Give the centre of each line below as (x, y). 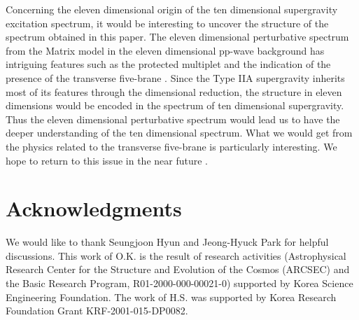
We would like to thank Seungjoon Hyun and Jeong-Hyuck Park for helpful (167, 242)
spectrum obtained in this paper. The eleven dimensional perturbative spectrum (177, 37)
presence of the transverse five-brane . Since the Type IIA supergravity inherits (175, 77)
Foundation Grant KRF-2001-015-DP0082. (97, 311)
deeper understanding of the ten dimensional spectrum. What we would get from (179, 133)
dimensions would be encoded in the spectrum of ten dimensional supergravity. (175, 105)
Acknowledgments (94, 208)
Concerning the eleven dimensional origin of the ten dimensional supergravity (172, 9)
